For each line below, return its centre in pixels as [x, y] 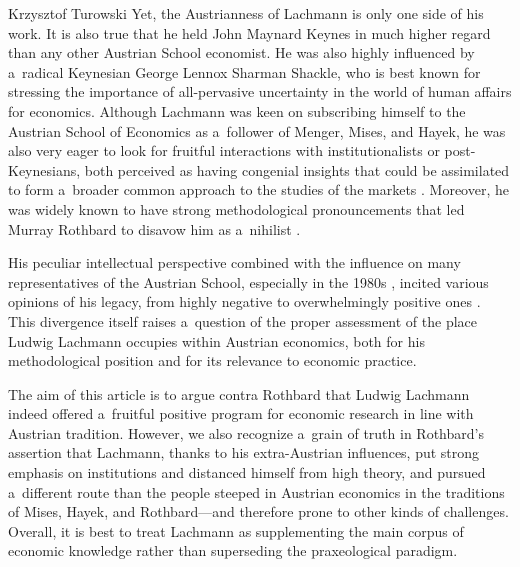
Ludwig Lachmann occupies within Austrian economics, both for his [216, 340]
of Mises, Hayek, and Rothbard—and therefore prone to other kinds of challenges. [258, 511]
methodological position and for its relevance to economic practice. [212, 360]
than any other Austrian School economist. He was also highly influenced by [241, 52]
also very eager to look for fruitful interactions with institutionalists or [224, 150]
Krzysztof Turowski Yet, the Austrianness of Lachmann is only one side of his [246, 13]
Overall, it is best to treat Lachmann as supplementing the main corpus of [236, 530]
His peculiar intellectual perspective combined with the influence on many [234, 262]
